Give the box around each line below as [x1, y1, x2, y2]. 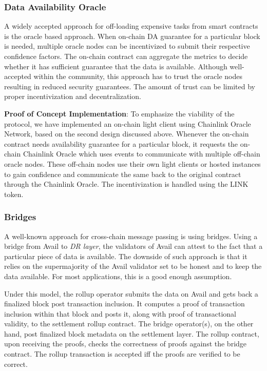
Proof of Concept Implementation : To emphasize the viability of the [4, 108, 235, 119]
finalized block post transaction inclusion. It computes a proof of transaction [4, 298, 245, 309]
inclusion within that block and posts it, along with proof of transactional [4, 308, 236, 319]
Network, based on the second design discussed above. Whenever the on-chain [4, 128, 249, 139]
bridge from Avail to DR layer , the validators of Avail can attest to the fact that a [4, 241, 263, 251]
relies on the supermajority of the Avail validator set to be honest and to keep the [4, 261, 262, 271]
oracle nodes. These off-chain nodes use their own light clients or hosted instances [4, 158, 261, 169]
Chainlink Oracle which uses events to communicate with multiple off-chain [23, 148, 260, 159]
